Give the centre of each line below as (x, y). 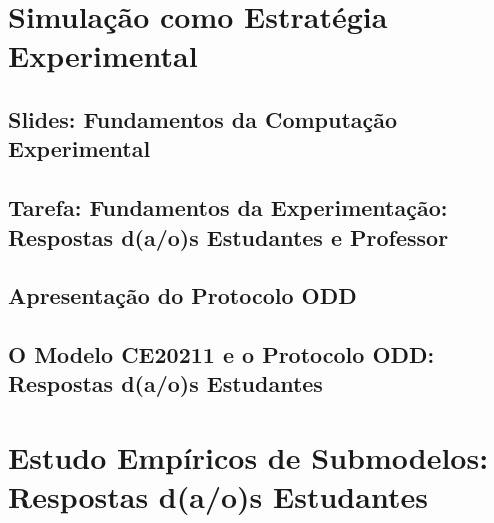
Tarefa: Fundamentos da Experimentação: (228, 207)
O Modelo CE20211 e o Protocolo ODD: (221, 354)
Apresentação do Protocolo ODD (182, 295)
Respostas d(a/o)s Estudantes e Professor (228, 236)
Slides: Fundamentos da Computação (203, 118)
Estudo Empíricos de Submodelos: (248, 457)
